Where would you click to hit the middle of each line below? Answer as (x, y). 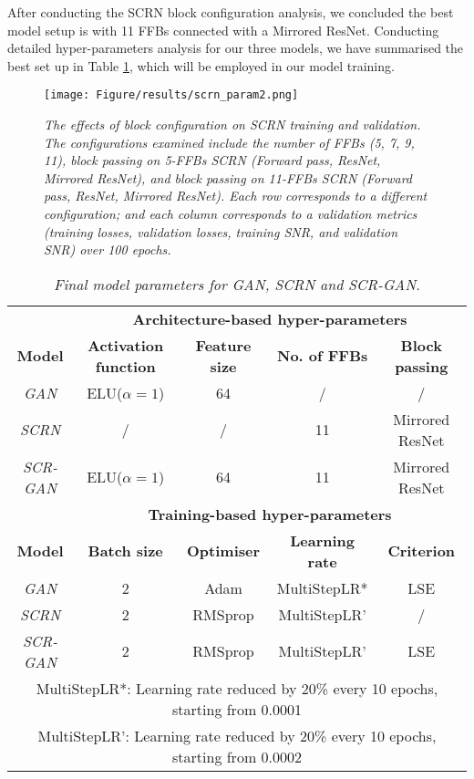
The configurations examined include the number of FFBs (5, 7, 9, (229, 142)
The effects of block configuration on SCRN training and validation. (232, 125)
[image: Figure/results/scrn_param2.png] (171, 95)
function (125, 366)
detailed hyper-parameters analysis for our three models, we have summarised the (236, 48)
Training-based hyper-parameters (270, 514)
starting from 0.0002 (237, 756)
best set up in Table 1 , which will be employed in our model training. (201, 65)
